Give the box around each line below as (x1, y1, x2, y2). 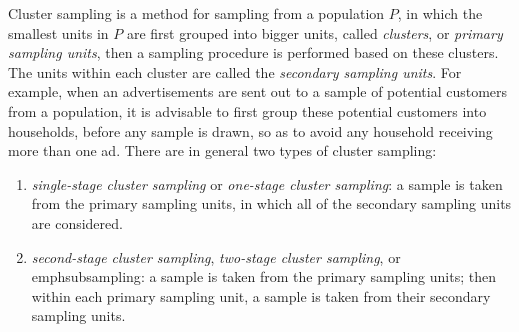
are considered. (31, 212, 123, 233)
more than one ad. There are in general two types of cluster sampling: (8, 140, 437, 161)
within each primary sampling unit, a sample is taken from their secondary (31, 285, 491, 306)
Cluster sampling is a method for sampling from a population (8, 3, 385, 23)
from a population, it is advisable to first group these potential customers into (8, 100, 487, 121)
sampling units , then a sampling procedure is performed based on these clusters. (8, 42, 499, 63)
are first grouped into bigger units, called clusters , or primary (126, 22, 503, 43)
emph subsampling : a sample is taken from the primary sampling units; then (31, 266, 496, 287)
